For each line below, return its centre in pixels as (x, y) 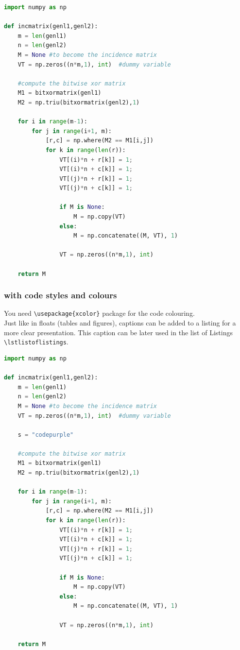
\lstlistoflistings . (36, 342)
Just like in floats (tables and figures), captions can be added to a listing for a (120, 323)
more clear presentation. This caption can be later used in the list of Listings (118, 332)
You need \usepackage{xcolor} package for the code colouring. (99, 313)
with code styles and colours (60, 295)
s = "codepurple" (46, 435)
